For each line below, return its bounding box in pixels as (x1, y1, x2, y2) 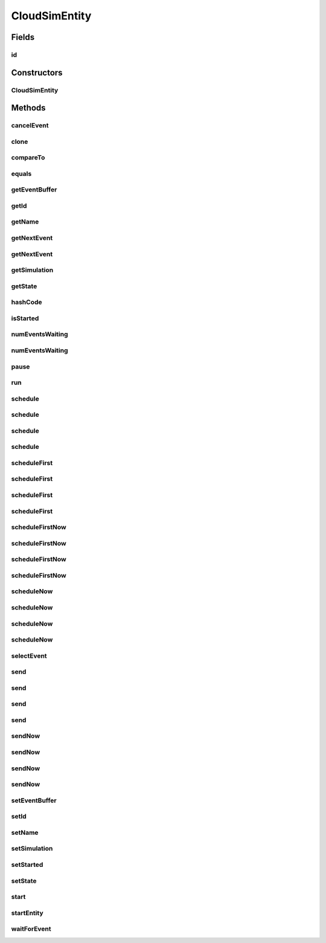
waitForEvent (11, 925, 51, 933)
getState (11, 282, 37, 290)
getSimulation (11, 266, 54, 274)
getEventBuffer (11, 185, 57, 194)
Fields (11, 32, 35, 42)
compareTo (11, 153, 45, 162)
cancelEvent (11, 121, 49, 130)
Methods (11, 103, 46, 113)
